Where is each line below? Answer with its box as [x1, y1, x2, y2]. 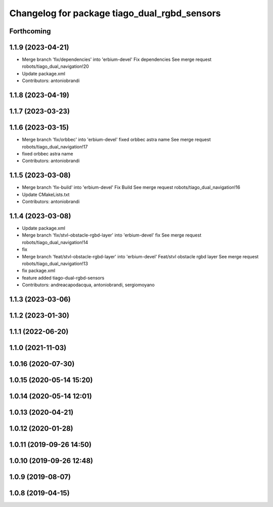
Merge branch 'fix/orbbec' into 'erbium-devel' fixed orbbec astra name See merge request [22, 137, 211, 143]
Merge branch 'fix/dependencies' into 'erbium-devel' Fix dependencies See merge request [22, 56, 212, 63]
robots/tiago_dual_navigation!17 [22, 143, 88, 149]
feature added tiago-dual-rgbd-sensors [22, 275, 105, 281]
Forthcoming [9, 27, 51, 35]
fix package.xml [22, 267, 56, 274]
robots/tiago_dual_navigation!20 [22, 63, 89, 69]
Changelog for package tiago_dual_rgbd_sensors [9, 8, 221, 19]
